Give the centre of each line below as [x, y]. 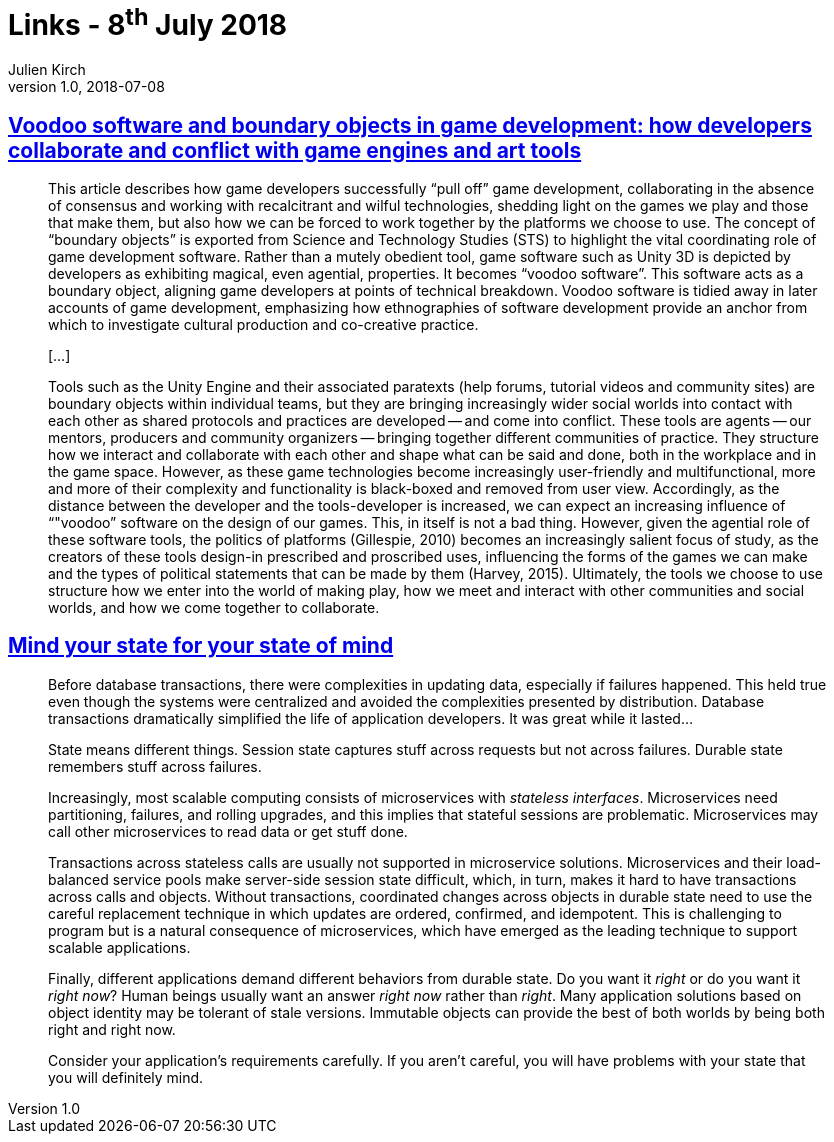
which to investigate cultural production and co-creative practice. [263, 324]
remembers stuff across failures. [155, 766]
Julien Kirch [47, 70]
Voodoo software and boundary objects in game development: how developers [410, 125]
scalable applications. [119, 947]
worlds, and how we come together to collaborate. [214, 607]
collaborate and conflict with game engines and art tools [295, 150]
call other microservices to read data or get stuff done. [228, 831]
